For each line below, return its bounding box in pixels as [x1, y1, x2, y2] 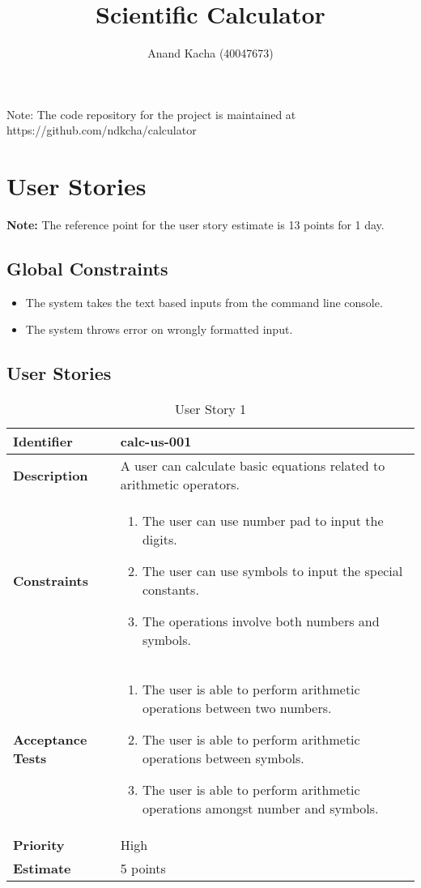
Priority [13, 835, 65, 855]
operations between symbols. [142, 749, 304, 768]
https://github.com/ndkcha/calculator [6, 122, 197, 139]
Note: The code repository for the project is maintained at [6, 105, 296, 122]
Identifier [13, 432, 73, 451]
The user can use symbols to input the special [142, 561, 403, 581]
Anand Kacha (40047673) [147, 45, 274, 62]
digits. [142, 530, 177, 549]
